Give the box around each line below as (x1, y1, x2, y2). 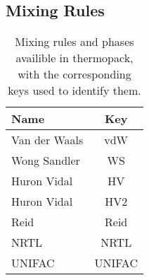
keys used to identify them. (8, 82, 141, 99)
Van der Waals (11, 132, 84, 148)
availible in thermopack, (15, 49, 134, 66)
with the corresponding (18, 66, 131, 83)
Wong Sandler (11, 152, 80, 169)
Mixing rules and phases (15, 33, 134, 50)
